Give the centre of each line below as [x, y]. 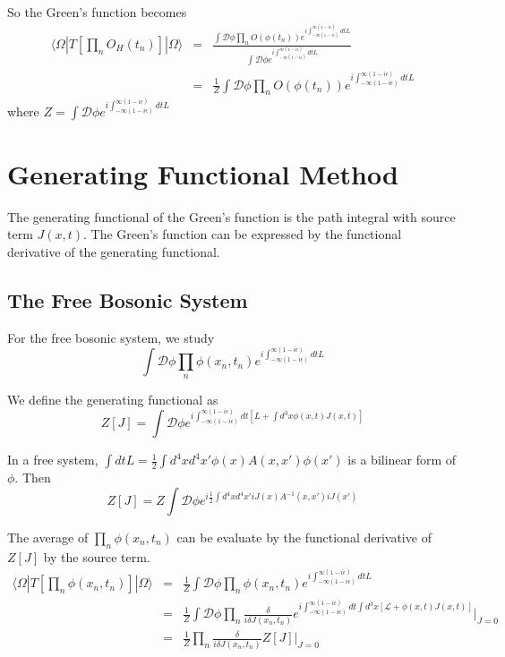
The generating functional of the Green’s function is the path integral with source [231, 216]
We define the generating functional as [113, 399]
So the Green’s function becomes [97, 12]
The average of [48, 537]
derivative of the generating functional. [114, 251]
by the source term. [97, 556]
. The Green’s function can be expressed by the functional [243, 234]
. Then [33, 478]
